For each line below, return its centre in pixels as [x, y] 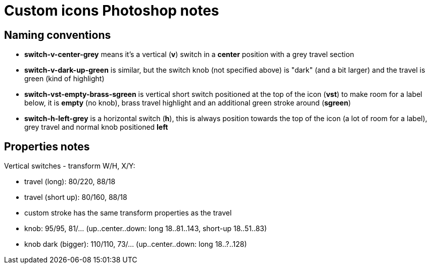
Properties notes [47, 146]
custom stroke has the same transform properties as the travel [128, 213]
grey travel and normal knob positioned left [96, 127]
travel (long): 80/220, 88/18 [70, 182]
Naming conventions [58, 35]
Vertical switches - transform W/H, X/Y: [70, 166]
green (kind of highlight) [64, 79]
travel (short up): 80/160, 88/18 [76, 197]
